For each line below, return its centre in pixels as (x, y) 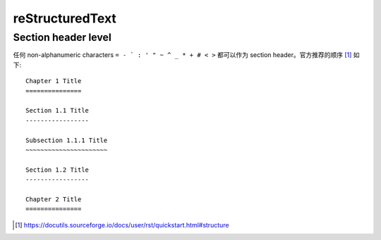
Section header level (62, 37)
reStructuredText (65, 18)
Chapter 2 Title (54, 199)
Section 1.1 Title (58, 110)
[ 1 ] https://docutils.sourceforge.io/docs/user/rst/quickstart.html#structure (122, 225)
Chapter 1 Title (54, 81)
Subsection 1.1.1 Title (67, 140)
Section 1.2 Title (58, 170)
